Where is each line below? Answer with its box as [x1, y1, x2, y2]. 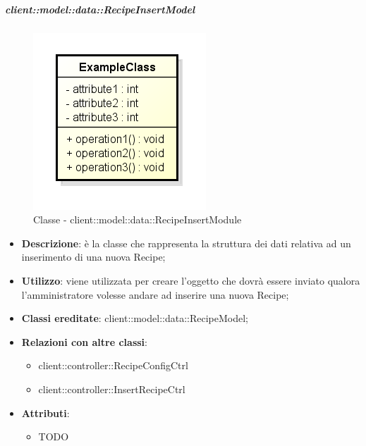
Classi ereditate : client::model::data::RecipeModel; [21, 311, 248, 326]
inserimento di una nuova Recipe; [21, 249, 166, 264]
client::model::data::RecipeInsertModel [5, 1, 195, 16]
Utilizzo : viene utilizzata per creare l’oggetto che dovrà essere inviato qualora [21, 273, 360, 287]
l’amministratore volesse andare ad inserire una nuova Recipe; [21, 287, 289, 302]
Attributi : [21, 405, 70, 420]
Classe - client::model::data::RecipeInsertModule [33, 212, 242, 227]
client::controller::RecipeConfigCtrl [38, 358, 188, 373]
